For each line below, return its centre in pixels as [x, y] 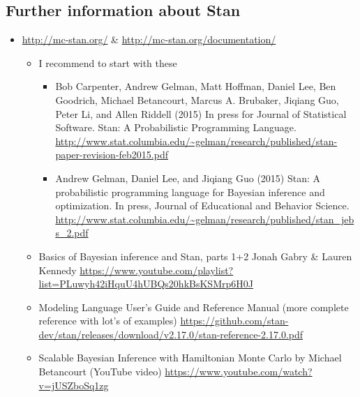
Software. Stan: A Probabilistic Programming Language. [176, 127]
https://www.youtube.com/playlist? [157, 270]
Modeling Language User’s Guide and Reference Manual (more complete [194, 307]
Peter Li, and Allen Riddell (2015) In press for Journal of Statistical [201, 113]
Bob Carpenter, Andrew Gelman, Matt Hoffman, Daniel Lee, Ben [196, 86]
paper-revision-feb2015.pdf [112, 155]
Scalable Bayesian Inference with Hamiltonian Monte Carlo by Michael [190, 358]
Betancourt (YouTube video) [100, 372]
